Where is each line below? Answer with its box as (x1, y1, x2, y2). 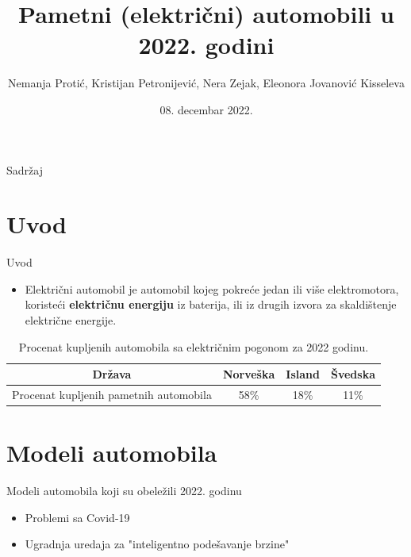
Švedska (330, 366, 375, 382)
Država (92, 366, 132, 382)
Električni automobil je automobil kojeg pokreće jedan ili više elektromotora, (25, 280, 399, 297)
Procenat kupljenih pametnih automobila (12, 386, 212, 403)
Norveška (222, 366, 275, 382)
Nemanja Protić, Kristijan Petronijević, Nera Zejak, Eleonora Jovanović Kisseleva (8, 75, 405, 91)
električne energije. (25, 312, 117, 328)
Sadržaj (6, 161, 43, 178)
